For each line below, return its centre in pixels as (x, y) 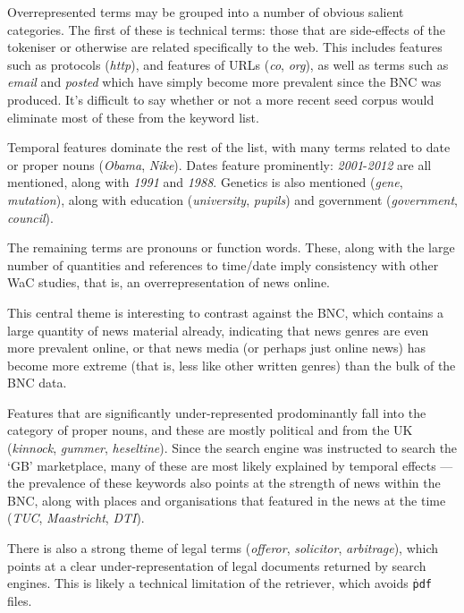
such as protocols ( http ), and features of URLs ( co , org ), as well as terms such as (228, 64)
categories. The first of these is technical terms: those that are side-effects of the (226, 29)
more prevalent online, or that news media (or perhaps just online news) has (217, 348)
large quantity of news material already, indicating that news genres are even (218, 330)
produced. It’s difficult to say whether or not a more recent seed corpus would (221, 99)
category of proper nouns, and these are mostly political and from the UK (210, 430)
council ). (30, 217)
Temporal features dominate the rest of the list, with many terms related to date (229, 147)
